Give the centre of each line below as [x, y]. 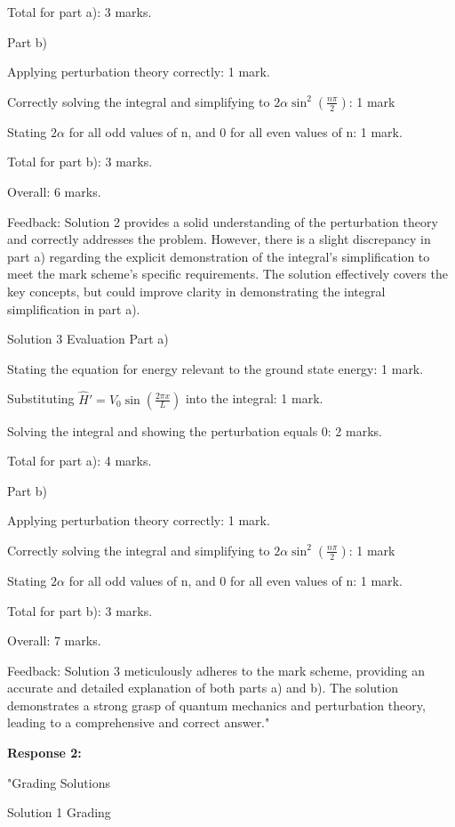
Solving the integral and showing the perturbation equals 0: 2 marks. [195, 430]
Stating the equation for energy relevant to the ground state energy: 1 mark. [216, 368]
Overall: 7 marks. [54, 641]
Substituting [41, 398]
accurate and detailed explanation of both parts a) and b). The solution [203, 688]
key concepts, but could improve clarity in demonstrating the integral [196, 291]
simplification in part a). [74, 308]
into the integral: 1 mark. [254, 398]
